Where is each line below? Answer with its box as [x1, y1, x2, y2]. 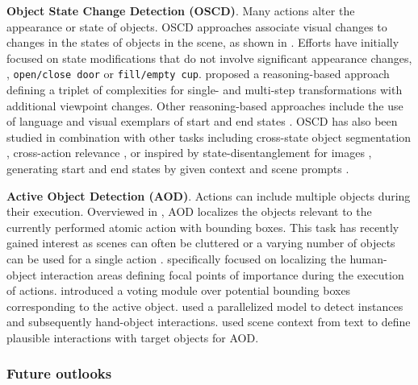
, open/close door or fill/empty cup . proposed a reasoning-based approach [6, 65, 390, 82]
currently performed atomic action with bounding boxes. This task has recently [6, 218, 399, 235]
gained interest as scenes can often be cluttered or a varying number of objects [6, 234, 395, 251]
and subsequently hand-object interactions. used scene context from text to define [6, 313, 411, 330]
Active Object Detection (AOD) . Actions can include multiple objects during [6, 187, 411, 204]
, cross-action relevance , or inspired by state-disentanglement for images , [6, 144, 372, 161]
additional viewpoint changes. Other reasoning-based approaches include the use [6, 97, 403, 114]
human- [349, 250, 387, 267]
